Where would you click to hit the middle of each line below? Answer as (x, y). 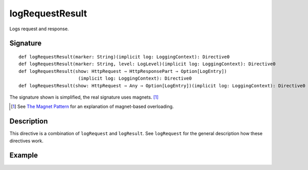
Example (24, 155)
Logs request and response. (39, 29)
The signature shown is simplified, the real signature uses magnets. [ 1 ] (84, 97)
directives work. (26, 141)
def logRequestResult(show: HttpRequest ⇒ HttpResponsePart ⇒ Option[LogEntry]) (123, 71)
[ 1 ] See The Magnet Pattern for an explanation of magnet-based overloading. (92, 107)
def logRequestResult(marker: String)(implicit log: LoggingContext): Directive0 (124, 57)
